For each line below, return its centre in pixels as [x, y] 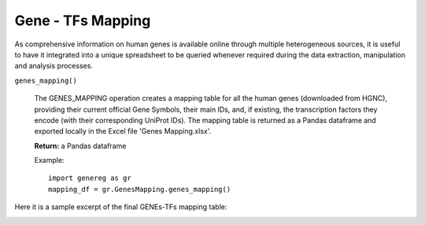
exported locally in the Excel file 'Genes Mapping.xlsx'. [123, 131]
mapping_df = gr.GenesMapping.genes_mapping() [140, 189]
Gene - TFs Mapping [83, 20]
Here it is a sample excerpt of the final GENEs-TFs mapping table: [121, 207]
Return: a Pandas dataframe [80, 146]
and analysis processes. [54, 66]
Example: [49, 160]
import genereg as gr [90, 178]
